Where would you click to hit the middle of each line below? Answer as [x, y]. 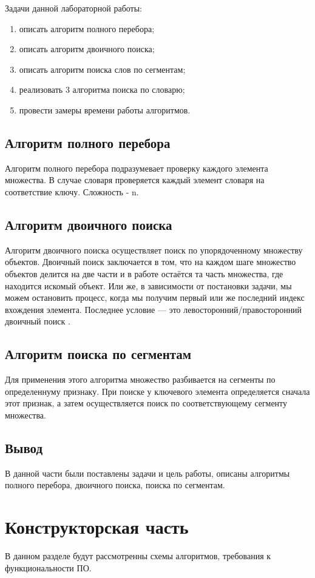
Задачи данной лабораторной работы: [73, 8]
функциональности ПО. [48, 567]
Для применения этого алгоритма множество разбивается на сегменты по [140, 379]
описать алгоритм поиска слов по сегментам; [102, 69]
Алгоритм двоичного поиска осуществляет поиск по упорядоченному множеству [154, 250]
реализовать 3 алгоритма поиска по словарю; [102, 89]
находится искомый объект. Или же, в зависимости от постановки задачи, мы [148, 285]
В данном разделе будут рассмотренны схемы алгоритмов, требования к [138, 556]
